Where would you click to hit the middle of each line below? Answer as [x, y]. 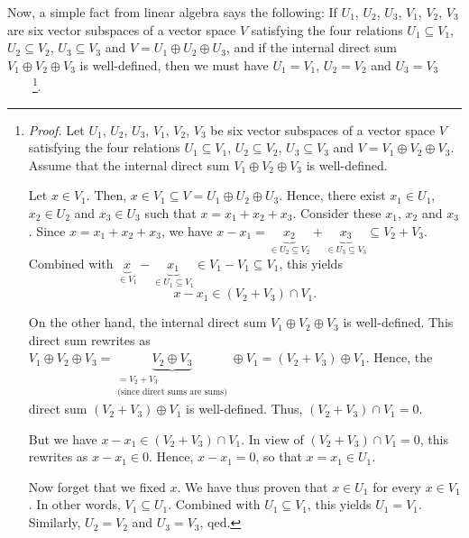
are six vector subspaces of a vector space [122, 29]
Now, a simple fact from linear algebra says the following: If [172, 12]
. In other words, [74, 504]
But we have [63, 438]
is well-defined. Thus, [244, 409]
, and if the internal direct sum [311, 47]
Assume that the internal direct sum [129, 164]
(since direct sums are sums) [172, 392]
